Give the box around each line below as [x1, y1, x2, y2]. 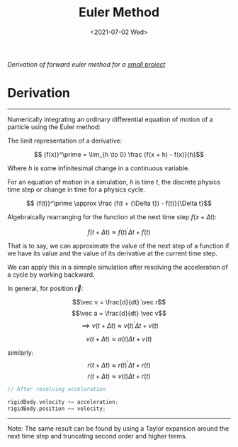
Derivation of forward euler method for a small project [7, 60, 166, 68]
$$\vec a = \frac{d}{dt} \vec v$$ [72, 309, 166, 317]
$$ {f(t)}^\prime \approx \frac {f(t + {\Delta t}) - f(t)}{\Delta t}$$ [25, 199, 212, 207]
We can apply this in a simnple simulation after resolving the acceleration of [7, 263, 228, 271]
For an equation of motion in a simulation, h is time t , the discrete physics [7, 177, 221, 186]
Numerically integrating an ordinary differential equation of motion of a [7, 115, 214, 123]
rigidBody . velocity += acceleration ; [7, 398, 119, 405]
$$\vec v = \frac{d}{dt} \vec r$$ [72, 297, 166, 306]
